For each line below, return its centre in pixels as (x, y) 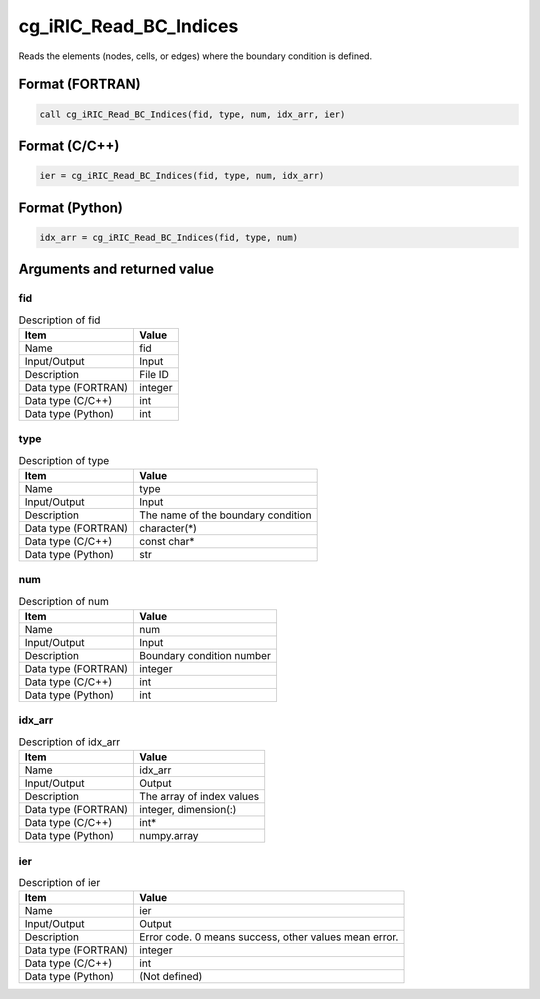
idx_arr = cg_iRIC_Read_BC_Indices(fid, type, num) (169, 237)
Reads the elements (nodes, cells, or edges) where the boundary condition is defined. (195, 56)
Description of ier (59, 883)
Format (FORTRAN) (79, 84)
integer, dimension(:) (188, 810)
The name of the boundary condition (225, 515)
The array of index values (199, 797)
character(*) (168, 528)
